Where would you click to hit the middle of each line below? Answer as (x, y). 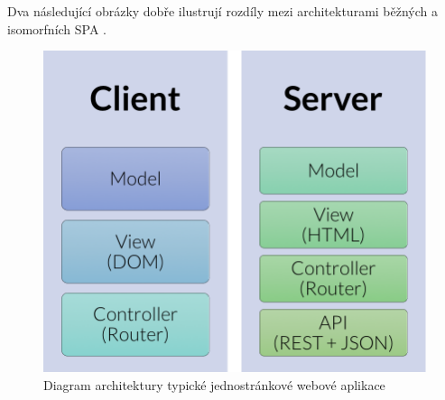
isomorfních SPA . (57, 28)
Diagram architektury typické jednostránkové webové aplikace (214, 384)
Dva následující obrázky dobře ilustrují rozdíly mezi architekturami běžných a (223, 11)
